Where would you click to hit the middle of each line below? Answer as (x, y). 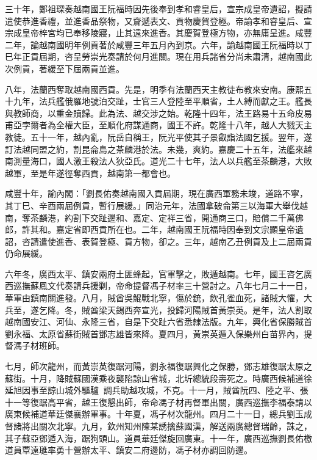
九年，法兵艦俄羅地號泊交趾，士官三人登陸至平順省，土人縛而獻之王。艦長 (162, 101)
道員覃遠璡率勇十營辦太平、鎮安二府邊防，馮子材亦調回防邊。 (129, 450)
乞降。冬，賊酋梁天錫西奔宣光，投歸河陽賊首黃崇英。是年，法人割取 (175, 309)
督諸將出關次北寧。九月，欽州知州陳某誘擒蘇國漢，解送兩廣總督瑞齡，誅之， (158, 426)
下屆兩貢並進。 (94, 68)
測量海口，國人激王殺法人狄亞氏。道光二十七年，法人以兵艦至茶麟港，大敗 (162, 161)
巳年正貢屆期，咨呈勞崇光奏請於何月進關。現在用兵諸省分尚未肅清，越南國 (154, 57)
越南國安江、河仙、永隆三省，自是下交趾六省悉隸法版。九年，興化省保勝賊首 (158, 322)
